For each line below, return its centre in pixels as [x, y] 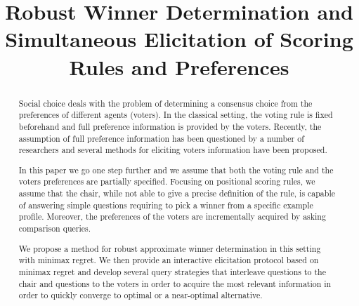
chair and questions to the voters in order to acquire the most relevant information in [175, 283]
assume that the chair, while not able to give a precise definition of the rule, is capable [177, 193]
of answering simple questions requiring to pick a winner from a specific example [166, 205]
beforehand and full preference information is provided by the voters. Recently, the [170, 126]
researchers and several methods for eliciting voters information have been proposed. [173, 150]
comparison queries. [55, 228]
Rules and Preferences [179, 66]
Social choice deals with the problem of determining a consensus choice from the [165, 103]
